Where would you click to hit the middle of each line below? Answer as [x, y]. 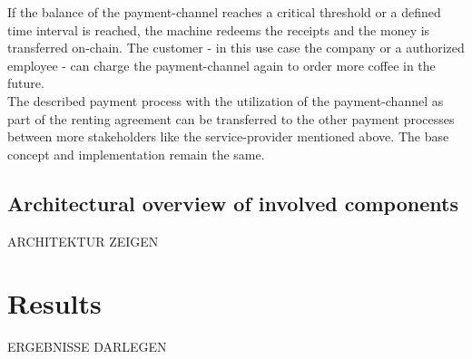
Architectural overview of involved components [233, 203]
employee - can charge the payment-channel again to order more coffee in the [221, 65]
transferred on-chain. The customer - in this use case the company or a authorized [236, 48]
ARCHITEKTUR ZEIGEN [83, 241]
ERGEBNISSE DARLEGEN [87, 347]
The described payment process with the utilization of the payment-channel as [226, 100]
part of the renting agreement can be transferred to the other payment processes [231, 118]
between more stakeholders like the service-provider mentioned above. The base [228, 136]
